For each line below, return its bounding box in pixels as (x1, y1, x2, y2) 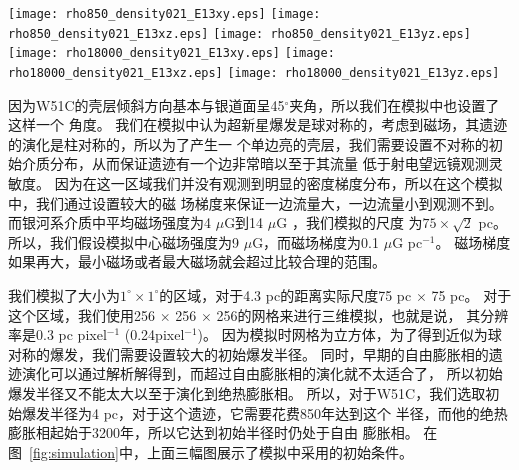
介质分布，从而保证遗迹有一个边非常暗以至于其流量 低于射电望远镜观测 (21, 153, 489, 174)
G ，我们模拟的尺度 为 (276, 212, 423, 233)
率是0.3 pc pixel (8, 324, 107, 345)
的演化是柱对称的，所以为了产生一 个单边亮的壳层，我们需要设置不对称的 (8, 133, 489, 154)
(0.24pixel (124, 324, 185, 345)
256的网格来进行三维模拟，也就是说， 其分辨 (216, 304, 509, 325)
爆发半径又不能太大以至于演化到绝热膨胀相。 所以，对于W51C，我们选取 (8, 382, 486, 403)
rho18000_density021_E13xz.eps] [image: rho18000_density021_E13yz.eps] (8, 65, 500, 80)
